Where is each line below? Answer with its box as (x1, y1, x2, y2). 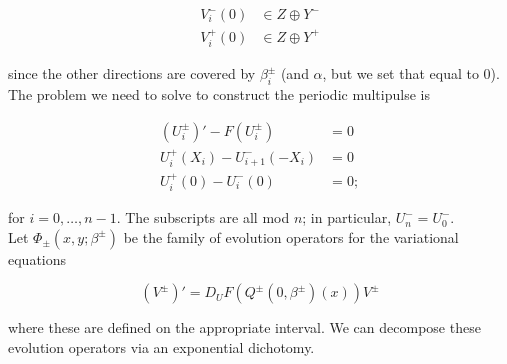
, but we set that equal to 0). (322, 63, 500, 84)
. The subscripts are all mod (116, 207, 290, 228)
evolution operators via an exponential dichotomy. (8, 337, 315, 358)
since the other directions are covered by (8, 63, 256, 84)
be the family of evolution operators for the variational (123, 226, 459, 247)
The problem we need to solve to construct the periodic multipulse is (8, 84, 430, 105)
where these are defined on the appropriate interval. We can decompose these (8, 317, 481, 338)
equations (8, 248, 67, 269)
